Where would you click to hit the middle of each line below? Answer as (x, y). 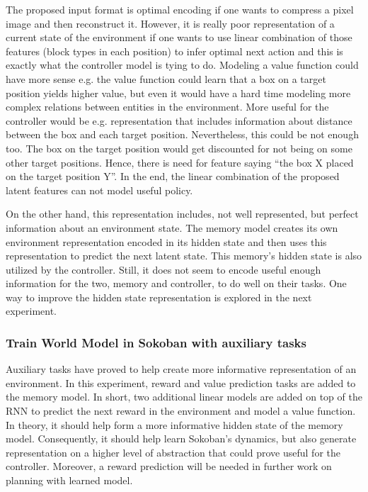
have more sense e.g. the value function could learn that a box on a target (166, 78)
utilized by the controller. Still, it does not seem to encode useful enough (163, 269)
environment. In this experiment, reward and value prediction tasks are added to (181, 382)
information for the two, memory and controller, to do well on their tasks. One (176, 283)
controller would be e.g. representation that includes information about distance (179, 120)
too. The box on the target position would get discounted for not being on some (179, 148)
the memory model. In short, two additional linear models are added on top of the (184, 397)
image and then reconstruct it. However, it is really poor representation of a (170, 23)
